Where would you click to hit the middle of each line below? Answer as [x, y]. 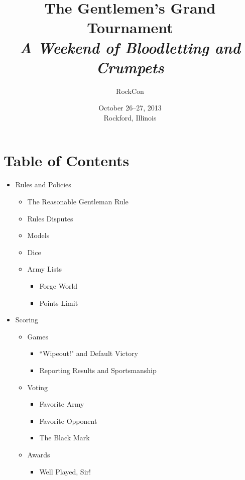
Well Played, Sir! [65, 471]
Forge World [58, 285]
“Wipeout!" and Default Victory [89, 353]
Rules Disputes [50, 218]
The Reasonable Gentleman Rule [78, 201]
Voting [38, 387]
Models [38, 235]
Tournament [130, 27]
